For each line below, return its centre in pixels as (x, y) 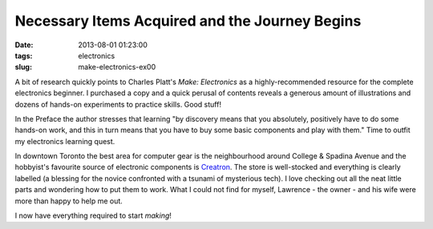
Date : (24, 45)
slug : (23, 67)
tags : (24, 55)
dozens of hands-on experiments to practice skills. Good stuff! (118, 104)
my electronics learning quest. (65, 141)
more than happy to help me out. (69, 201)
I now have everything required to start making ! (93, 215)
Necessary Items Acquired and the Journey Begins (188, 21)
